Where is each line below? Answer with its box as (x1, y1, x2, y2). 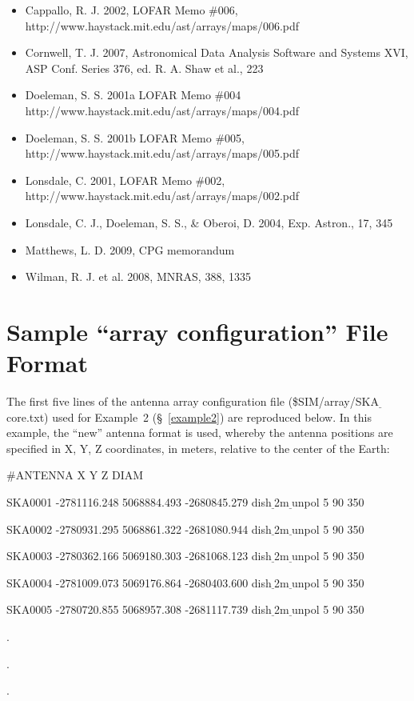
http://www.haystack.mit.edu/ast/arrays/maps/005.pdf (25, 145, 300, 162)
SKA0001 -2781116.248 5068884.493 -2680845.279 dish (6, 494, 272, 510)
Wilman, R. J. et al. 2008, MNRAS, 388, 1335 (25, 268, 251, 285)
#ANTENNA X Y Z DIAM (6, 467, 144, 483)
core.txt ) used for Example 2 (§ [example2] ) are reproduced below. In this (6, 408, 372, 425)
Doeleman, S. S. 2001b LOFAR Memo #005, (25, 129, 245, 146)
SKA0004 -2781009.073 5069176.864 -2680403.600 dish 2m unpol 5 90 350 (6, 574, 364, 591)
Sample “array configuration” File (6, 314, 388, 347)
